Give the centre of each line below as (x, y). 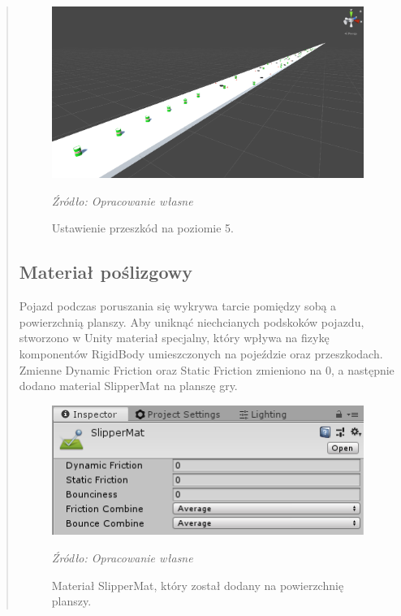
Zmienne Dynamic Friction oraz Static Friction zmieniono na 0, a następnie (207, 369)
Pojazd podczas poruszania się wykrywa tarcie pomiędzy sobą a (178, 306)
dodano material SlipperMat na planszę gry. (128, 386)
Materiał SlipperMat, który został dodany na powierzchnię (198, 585)
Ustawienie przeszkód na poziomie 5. (142, 228)
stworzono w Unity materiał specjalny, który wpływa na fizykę (174, 338)
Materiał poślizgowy (106, 272)
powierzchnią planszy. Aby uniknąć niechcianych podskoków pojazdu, (192, 321)
